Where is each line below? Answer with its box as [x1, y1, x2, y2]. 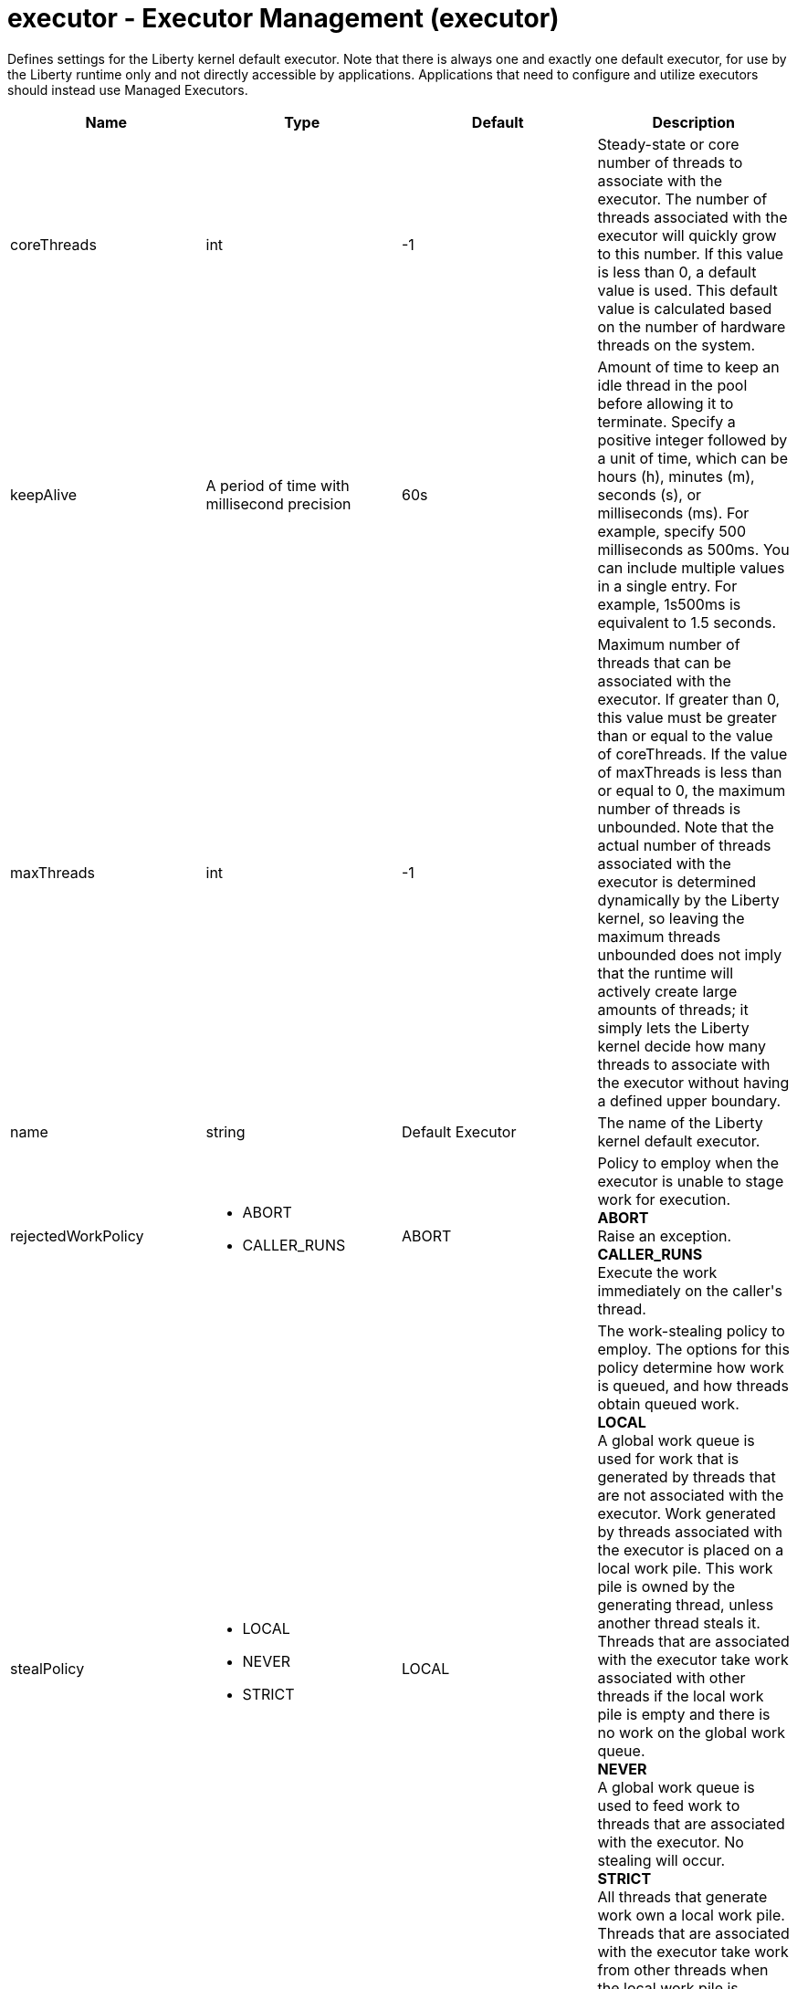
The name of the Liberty [597, 1113, 763, 1132]
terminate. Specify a [597, 412, 736, 431]
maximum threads [597, 926, 721, 946]
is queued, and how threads [597, 1376, 789, 1395]
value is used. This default [597, 280, 778, 299]
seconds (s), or [597, 485, 702, 504]
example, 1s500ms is [597, 594, 741, 613]
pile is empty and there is [597, 1704, 771, 1723]
